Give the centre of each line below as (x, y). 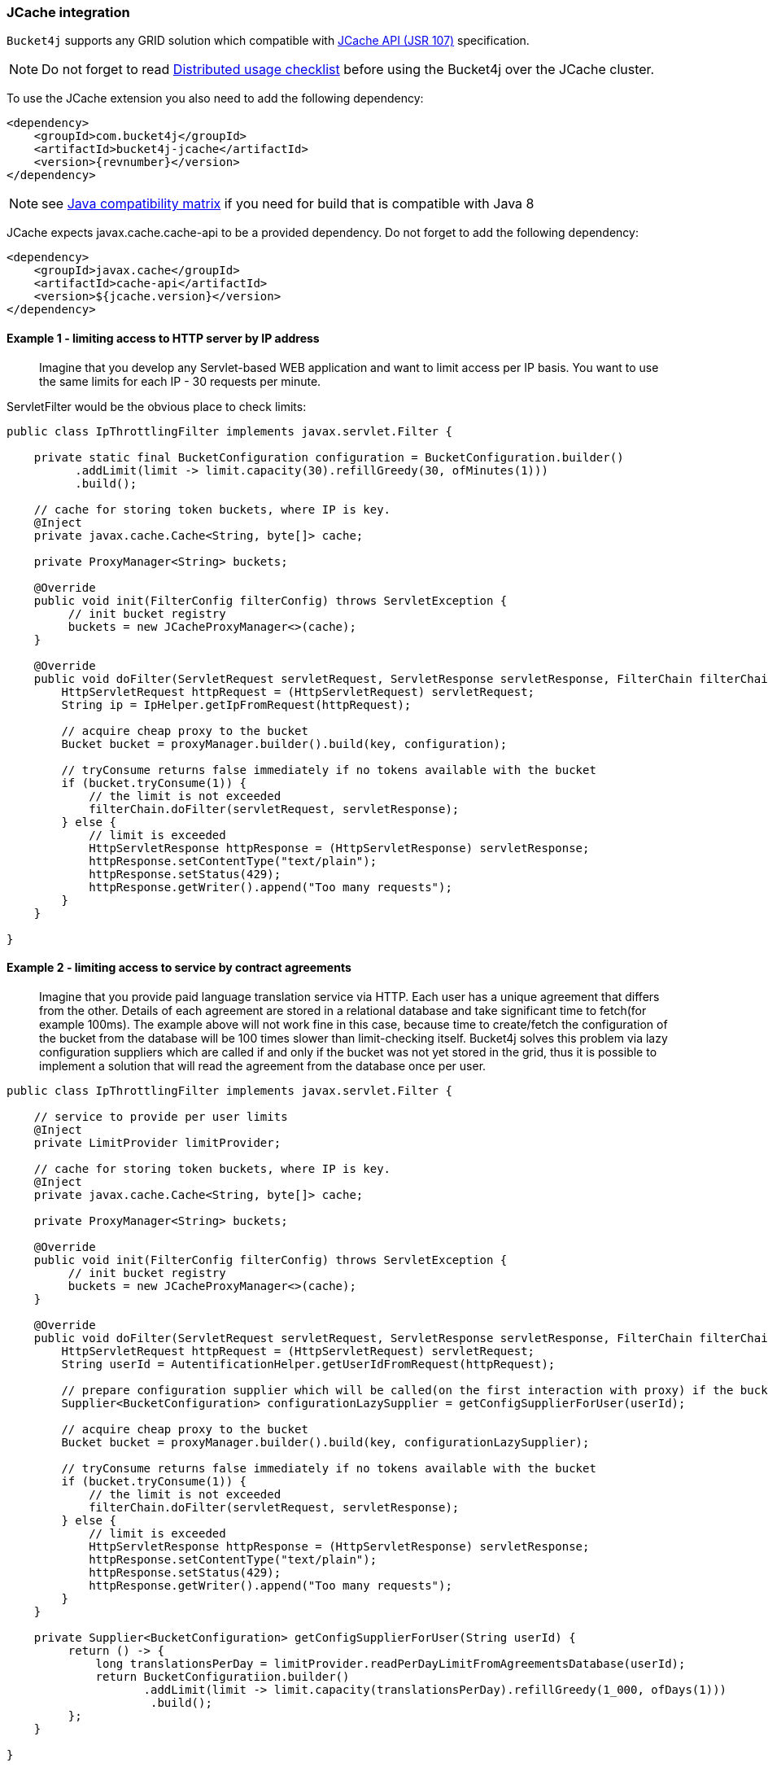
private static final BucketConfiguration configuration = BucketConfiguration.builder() (329, 457)
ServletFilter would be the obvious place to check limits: (157, 406)
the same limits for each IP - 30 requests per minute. (180, 381)
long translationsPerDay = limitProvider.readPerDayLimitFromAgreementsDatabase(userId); (391, 1663)
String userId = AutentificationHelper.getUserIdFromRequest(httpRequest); (308, 1364)
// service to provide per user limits (161, 1116)
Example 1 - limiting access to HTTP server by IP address (163, 338)
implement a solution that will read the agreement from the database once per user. (263, 1065)
